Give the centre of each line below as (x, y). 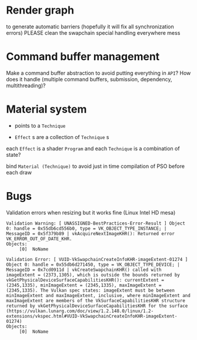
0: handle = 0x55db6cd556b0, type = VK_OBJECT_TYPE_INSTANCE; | (86, 228)
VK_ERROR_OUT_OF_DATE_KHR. (39, 239)
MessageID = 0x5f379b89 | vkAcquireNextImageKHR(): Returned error (91, 233)
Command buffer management (83, 57)
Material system (46, 109)
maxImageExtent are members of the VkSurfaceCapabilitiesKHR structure (96, 301)
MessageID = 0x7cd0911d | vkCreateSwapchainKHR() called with (84, 270)
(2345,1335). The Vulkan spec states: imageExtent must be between (91, 290)
